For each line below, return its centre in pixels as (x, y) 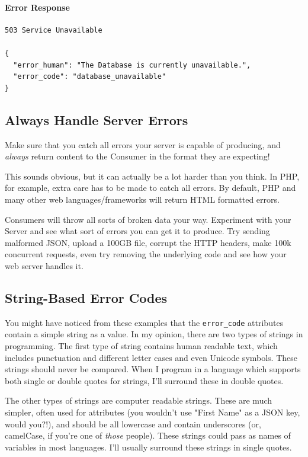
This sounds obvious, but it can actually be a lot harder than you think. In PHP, (152, 176)
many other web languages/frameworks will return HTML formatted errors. (142, 199)
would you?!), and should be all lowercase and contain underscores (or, (133, 424)
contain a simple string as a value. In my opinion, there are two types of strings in (154, 334)
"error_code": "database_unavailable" (90, 77)
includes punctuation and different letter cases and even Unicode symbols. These (151, 357)
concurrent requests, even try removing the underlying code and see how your (146, 254)
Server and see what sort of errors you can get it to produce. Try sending (137, 231)
